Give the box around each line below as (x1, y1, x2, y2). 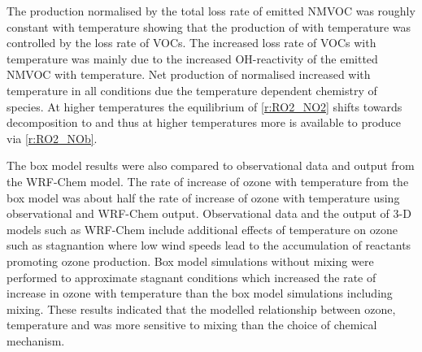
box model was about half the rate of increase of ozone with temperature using (7, 189, 400, 206)
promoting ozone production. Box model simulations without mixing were (7, 252, 374, 269)
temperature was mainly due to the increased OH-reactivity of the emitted (7, 50, 378, 67)
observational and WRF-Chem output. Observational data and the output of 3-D (7, 205, 411, 222)
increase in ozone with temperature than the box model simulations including (7, 285, 393, 302)
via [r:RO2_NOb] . (7, 129, 98, 146)
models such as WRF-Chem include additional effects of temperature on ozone (7, 220, 398, 237)
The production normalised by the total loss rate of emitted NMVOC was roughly (7, 2, 415, 19)
